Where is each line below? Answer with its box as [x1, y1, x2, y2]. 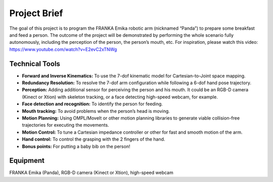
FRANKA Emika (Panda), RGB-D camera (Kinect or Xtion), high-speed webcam [9, 169, 174, 176]
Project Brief [9, 8, 63, 19]
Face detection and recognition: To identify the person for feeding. [22, 101, 163, 107]
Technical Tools [9, 59, 61, 68]
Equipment [9, 156, 45, 165]
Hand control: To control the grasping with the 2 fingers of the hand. [22, 136, 165, 142]
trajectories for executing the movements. [22, 122, 109, 128]
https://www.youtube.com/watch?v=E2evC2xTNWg [9, 46, 117, 52]
